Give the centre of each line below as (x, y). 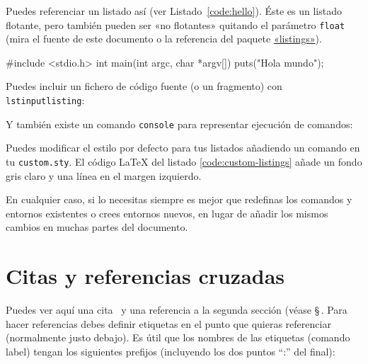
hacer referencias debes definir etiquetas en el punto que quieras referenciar (168, 323)
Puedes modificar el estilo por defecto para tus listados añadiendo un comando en (183, 148)
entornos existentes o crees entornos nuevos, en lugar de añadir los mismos (167, 213)
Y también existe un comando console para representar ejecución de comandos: (179, 124)
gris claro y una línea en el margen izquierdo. (104, 175)
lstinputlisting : (45, 100)
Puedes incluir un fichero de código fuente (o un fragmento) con (144, 86)
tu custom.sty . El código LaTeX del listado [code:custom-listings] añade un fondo (184, 161)
